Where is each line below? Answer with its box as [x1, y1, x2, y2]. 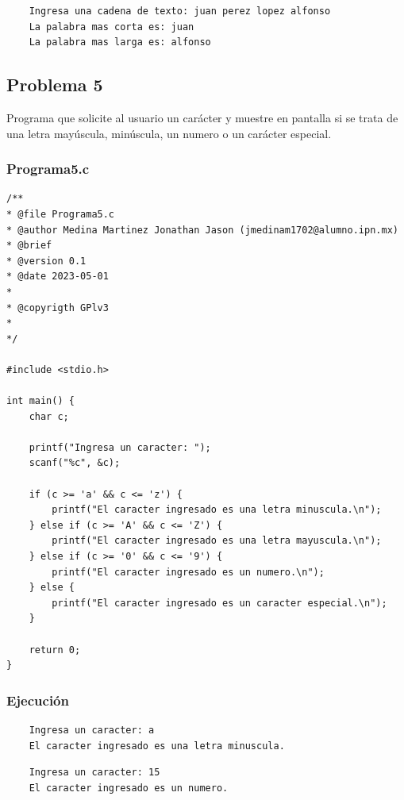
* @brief [6, 240, 52, 252]
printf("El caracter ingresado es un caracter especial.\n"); [52, 597, 387, 609]
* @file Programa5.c [6, 208, 115, 220]
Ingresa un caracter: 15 [29, 767, 160, 779]
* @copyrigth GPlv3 [6, 302, 109, 313]
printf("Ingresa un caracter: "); [29, 441, 211, 453]
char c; [29, 410, 69, 422]
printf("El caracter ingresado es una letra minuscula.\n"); [52, 504, 382, 516]
